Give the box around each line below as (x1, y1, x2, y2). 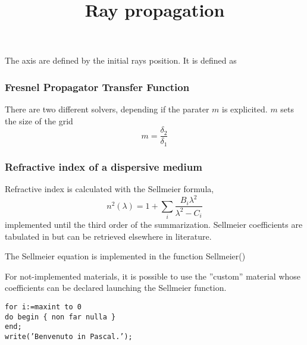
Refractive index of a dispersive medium (5, 159, 202, 174)
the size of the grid (5, 114, 73, 127)
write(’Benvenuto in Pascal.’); (5, 332, 133, 341)
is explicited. (222, 103, 268, 115)
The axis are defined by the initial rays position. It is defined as (5, 54, 237, 67)
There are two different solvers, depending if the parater (5, 103, 209, 115)
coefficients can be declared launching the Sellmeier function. (5, 281, 227, 294)
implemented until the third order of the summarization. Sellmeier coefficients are (5, 218, 303, 230)
